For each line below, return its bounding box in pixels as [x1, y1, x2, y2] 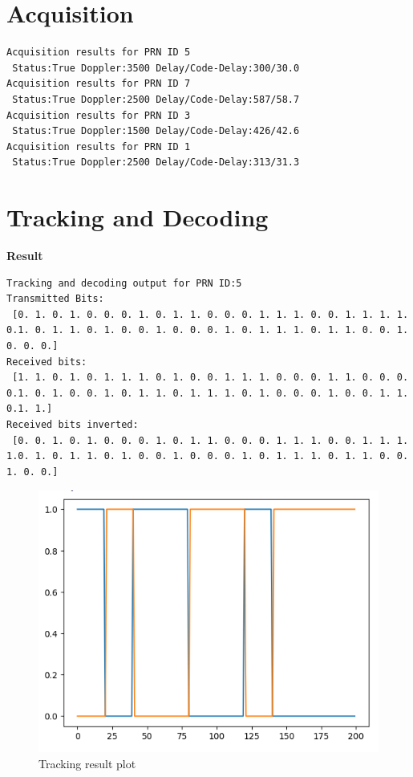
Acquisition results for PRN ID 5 [6, 47, 191, 59]
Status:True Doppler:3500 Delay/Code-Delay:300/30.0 [12, 62, 300, 74]
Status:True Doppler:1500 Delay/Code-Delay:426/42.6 [12, 125, 300, 137]
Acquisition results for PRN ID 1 [6, 140, 191, 153]
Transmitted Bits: [6, 293, 104, 305]
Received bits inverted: [6, 418, 139, 430]
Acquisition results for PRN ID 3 [6, 109, 191, 121]
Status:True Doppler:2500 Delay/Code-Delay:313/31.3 [12, 157, 300, 169]
